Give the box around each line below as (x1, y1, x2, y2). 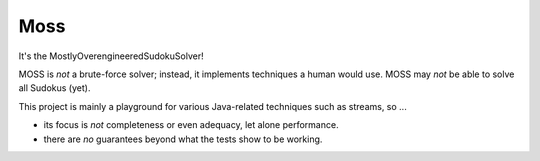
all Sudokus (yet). (18, 82, 91, 94)
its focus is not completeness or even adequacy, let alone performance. (43, 119, 339, 131)
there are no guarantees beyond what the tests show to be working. (43, 133, 323, 145)
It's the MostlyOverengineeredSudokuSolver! (18, 50, 204, 62)
